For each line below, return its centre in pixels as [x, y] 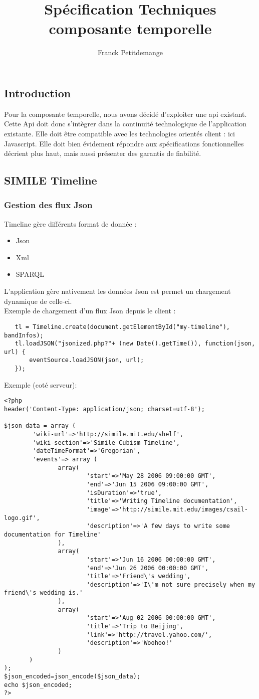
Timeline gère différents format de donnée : [70, 223]
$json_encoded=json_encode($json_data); [72, 677]
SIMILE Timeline [51, 180]
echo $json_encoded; [38, 685]
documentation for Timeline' [53, 534]
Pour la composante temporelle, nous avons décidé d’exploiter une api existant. [125, 114]
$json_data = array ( [40, 426]
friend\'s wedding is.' [44, 593]
